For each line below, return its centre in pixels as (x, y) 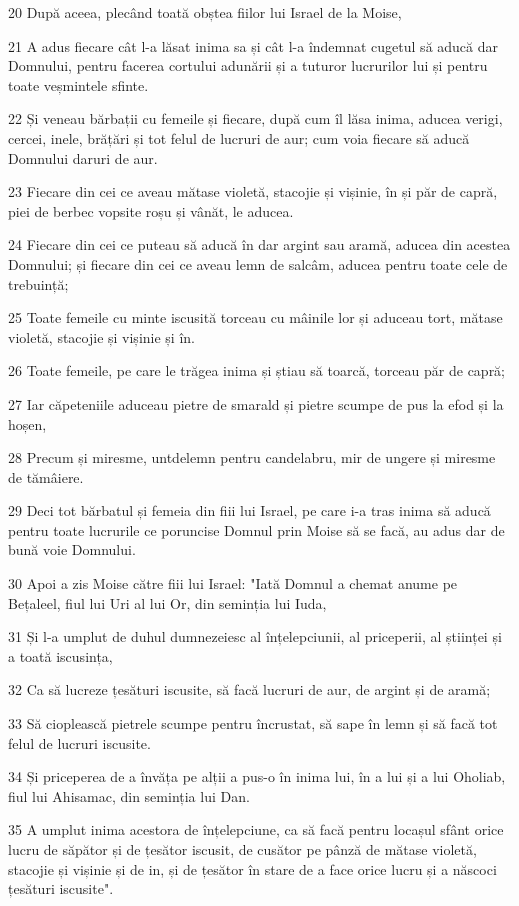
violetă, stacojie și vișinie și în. (101, 336)
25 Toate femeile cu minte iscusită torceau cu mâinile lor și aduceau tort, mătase (255, 317)
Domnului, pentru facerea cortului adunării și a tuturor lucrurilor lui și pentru (248, 65)
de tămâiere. (46, 476)
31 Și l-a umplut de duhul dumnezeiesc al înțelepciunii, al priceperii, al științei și (255, 636)
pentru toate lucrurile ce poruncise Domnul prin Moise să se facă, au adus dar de (256, 529)
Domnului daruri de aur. (83, 157)
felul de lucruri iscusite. (79, 742)
